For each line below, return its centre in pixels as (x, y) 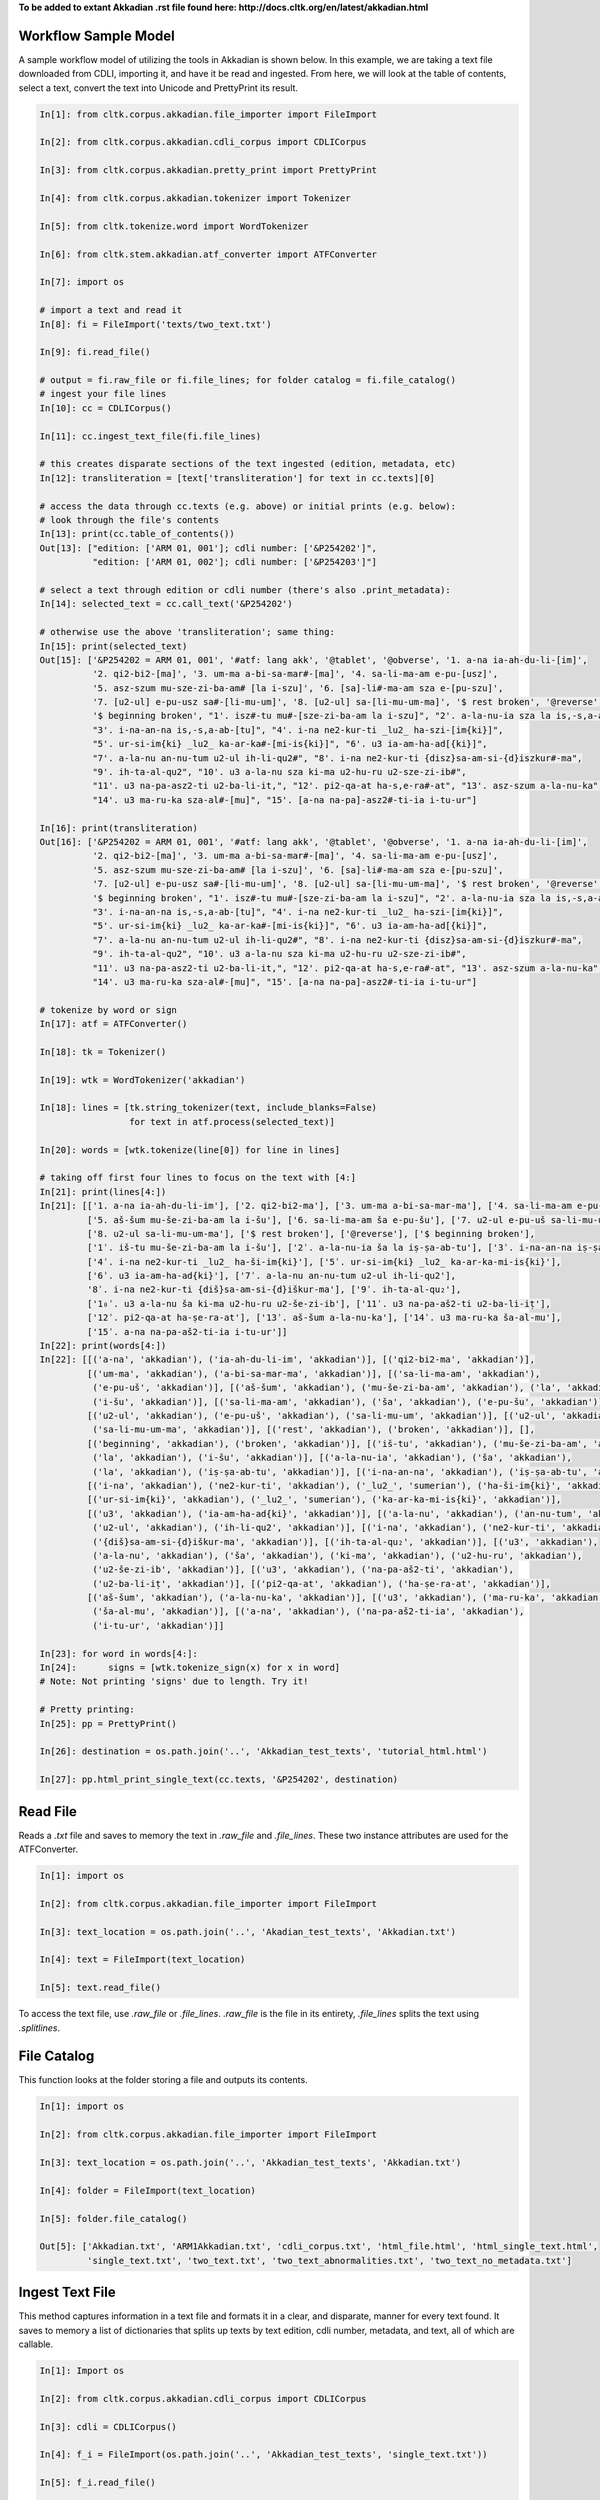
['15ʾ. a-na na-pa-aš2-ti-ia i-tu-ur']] (187, 1331)
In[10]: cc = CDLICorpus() (105, 408)
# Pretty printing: (87, 1709)
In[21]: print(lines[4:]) (103, 1191)
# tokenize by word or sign (108, 1009)
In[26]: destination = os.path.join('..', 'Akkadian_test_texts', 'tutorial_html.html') (264, 1751)
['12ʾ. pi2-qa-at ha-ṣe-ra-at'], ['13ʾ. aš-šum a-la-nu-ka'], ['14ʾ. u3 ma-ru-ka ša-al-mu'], (324, 1318)
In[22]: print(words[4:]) (103, 1346)
